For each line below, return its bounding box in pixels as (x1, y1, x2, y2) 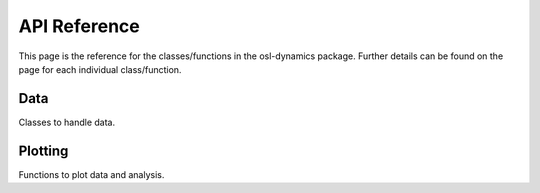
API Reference (18, 15, 140, 37)
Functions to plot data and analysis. (18, 168, 165, 180)
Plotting (18, 142, 69, 159)
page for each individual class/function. (18, 63, 182, 75)
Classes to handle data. (18, 116, 115, 128)
